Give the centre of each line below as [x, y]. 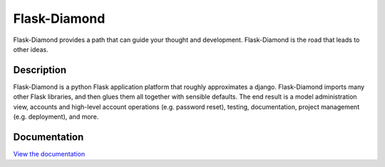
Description [40, 70]
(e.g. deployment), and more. [56, 117]
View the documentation [49, 153]
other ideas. [31, 49]
